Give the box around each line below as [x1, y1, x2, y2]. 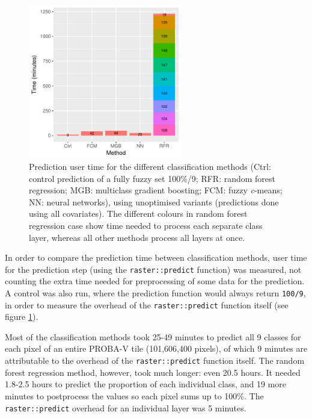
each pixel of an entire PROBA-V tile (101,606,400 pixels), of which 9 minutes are [5, 342, 308, 355]
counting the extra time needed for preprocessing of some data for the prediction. [5, 275, 305, 287]
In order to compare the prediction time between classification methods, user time [5, 251, 307, 264]
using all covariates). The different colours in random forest [29, 207, 248, 220]
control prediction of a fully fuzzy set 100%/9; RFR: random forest [29, 172, 276, 184]
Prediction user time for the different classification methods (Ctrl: [29, 160, 271, 172]
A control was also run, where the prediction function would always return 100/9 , [5, 286, 306, 299]
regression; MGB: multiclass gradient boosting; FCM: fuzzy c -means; [29, 184, 283, 196]
